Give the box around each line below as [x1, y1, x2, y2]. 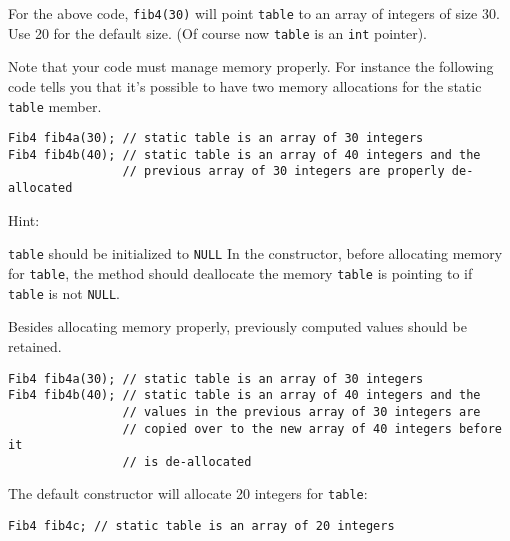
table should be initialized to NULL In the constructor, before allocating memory [8, 243, 503, 264]
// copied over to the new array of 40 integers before [122, 421, 502, 436]
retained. [8, 335, 62, 356]
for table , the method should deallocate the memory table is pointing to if [8, 263, 473, 284]
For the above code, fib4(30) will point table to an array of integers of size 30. [8, 3, 500, 23]
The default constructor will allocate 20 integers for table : [8, 483, 368, 504]
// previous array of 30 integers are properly [122, 164, 445, 179]
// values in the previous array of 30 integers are [122, 404, 481, 419]
